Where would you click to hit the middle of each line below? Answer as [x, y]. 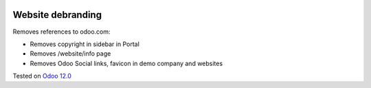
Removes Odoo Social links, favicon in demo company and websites [126, 63]
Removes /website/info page [70, 54]
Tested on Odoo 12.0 [42, 76]
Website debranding [57, 15]
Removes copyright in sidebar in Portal [85, 44]
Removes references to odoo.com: [61, 32]
